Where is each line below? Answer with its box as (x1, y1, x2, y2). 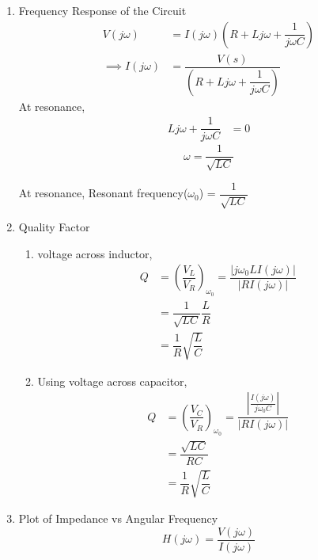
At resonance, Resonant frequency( (18, 185, 188, 201)
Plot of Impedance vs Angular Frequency (18, 510, 218, 527)
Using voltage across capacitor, (37, 372, 187, 389)
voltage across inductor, (37, 245, 153, 261)
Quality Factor (18, 219, 90, 235)
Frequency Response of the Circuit (18, 2, 187, 18)
